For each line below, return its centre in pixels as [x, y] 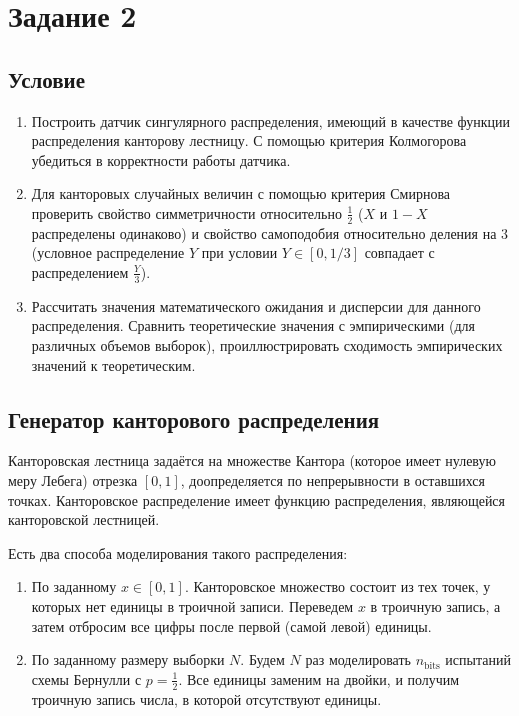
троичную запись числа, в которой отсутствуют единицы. [206, 698]
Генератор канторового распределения [194, 418]
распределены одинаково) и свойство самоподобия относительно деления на [264, 232]
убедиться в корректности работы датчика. [161, 159]
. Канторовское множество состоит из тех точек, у [337, 586]
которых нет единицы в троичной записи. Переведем [192, 605]
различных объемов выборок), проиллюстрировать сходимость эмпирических [267, 344]
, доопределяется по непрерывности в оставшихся [332, 479]
